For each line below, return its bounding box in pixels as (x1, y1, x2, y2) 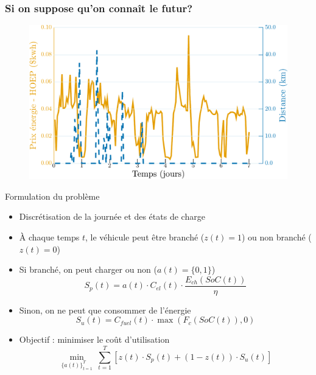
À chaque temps (19, 230, 80, 243)
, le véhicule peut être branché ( (85, 230, 205, 243)
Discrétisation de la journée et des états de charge (19, 210, 205, 223)
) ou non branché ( (241, 230, 312, 243)
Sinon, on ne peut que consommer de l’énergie (19, 303, 191, 316)
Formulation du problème (5, 189, 100, 202)
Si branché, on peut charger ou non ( (19, 263, 157, 276)
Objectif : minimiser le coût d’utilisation (19, 333, 170, 346)
